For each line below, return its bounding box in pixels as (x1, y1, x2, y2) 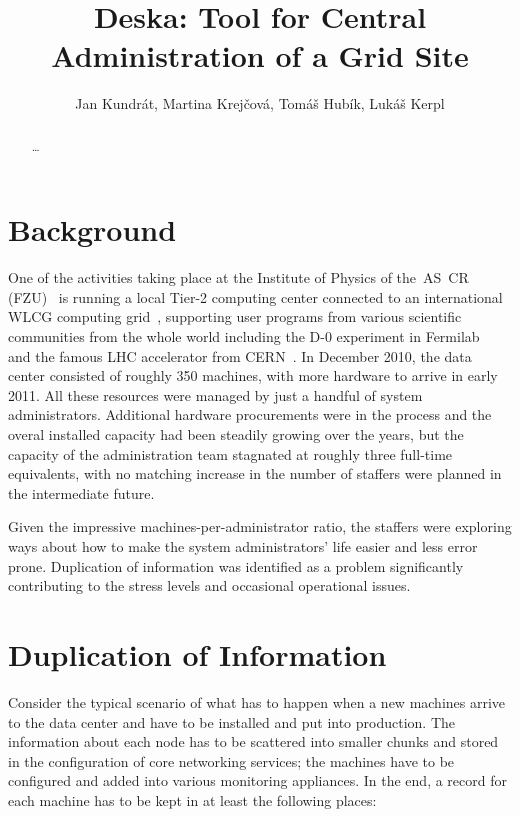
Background (8, 209, 177, 250)
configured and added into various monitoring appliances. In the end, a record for (8, 770, 507, 791)
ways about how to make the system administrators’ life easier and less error (8, 536, 478, 557)
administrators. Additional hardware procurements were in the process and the (8, 404, 492, 425)
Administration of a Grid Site (51, 35, 469, 76)
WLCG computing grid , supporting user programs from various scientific (8, 306, 462, 327)
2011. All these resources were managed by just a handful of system (8, 384, 423, 405)
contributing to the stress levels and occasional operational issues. (8, 575, 411, 596)
